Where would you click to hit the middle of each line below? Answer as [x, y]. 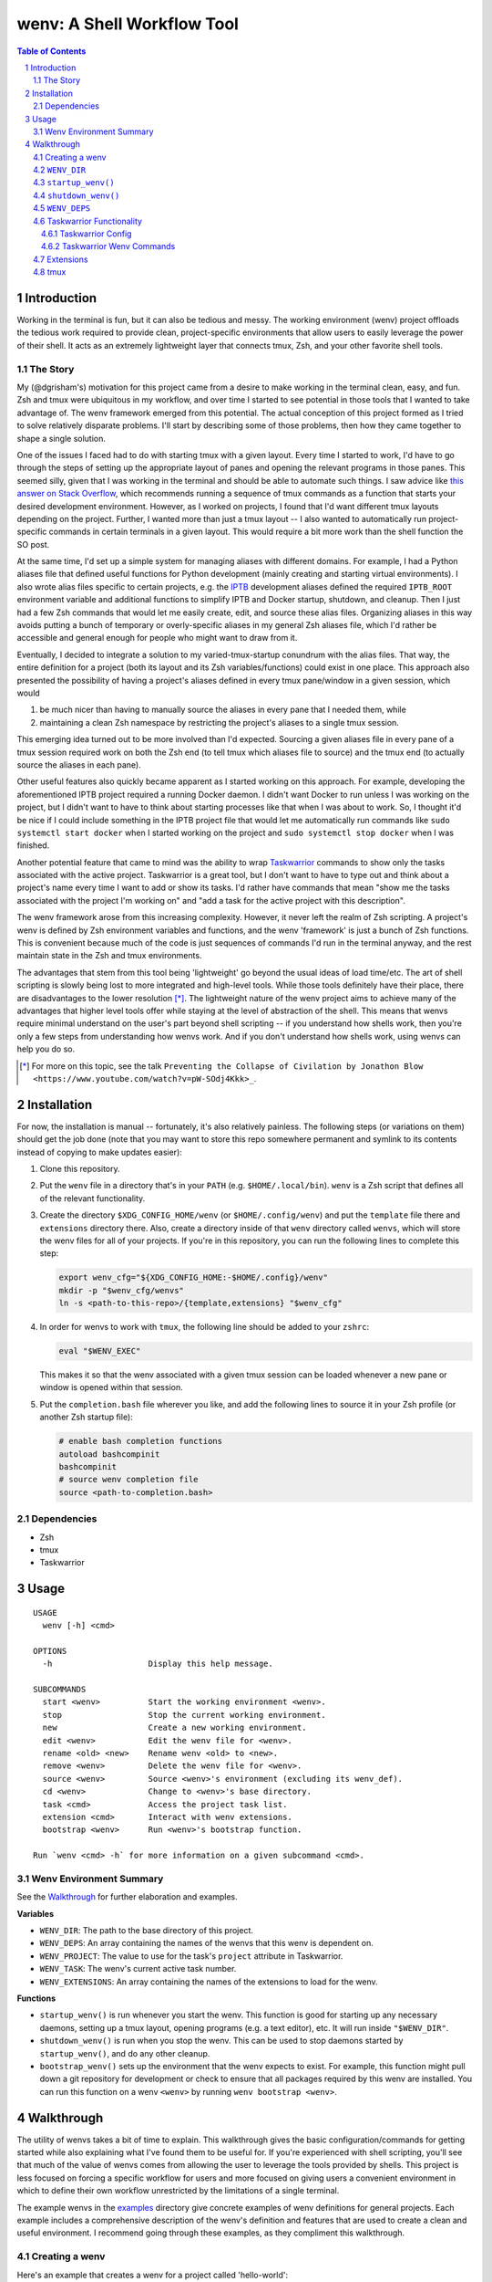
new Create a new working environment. [174, 1728]
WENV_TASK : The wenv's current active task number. [138, 1969]
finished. [33, 845]
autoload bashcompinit [109, 1454]
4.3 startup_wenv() [74, 183]
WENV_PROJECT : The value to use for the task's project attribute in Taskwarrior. [191, 1956]
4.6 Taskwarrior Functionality [88, 221]
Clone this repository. [80, 1169]
